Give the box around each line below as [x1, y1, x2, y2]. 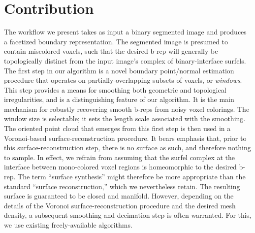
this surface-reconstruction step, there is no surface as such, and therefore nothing [4, 142, 251, 153]
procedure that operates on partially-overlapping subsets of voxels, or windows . [4, 75, 242, 85]
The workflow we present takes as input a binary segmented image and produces [4, 27, 247, 37]
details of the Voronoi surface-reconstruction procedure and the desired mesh [4, 200, 236, 210]
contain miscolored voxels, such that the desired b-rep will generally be [4, 46, 218, 56]
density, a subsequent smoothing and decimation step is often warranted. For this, [4, 210, 252, 220]
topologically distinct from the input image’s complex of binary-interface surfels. [4, 55, 246, 66]
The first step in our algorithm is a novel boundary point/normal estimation [4, 65, 234, 75]
